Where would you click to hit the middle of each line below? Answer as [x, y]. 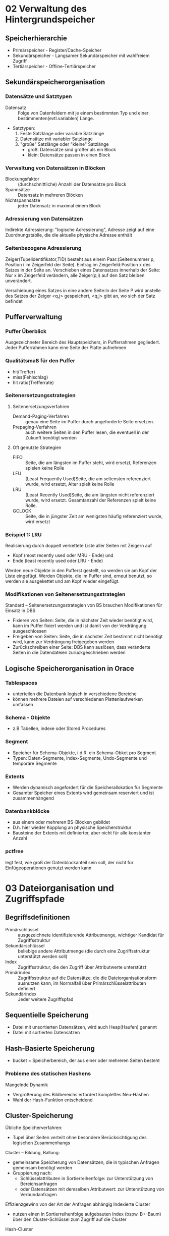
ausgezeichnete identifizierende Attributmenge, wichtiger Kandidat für [91, 935]
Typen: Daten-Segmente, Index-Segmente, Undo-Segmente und [80, 758]
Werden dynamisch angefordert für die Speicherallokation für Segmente [88, 788]
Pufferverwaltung [34, 317]
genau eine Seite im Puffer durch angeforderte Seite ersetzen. [90, 421]
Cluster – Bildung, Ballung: [33, 1153]
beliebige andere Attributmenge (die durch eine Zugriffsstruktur [84, 951]
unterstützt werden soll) [43, 956]
